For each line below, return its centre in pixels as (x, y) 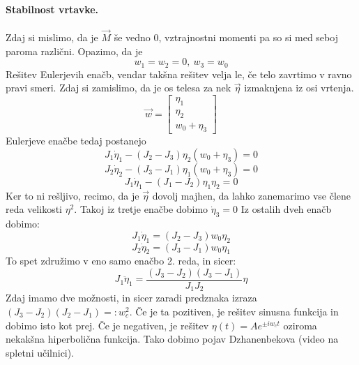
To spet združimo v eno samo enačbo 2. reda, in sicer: (121, 261)
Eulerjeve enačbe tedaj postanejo (76, 141)
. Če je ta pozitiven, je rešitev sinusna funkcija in (234, 312)
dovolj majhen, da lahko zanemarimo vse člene (252, 195)
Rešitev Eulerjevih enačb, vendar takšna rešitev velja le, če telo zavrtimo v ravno (179, 74)
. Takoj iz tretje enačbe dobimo (141, 209)
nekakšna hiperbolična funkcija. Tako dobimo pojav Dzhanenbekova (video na (172, 339)
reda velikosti (34, 209)
